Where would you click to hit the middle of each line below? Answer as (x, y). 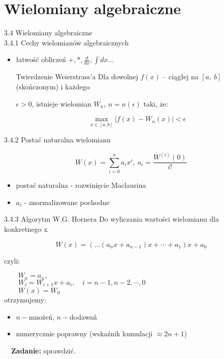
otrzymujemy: (25, 300)
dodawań (83, 316)
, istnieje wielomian (62, 103)
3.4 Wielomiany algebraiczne (48, 33)
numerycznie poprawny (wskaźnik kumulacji (84, 334)
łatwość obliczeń (41, 59)
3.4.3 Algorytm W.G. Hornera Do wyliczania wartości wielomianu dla (111, 219)
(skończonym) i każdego (53, 86)
